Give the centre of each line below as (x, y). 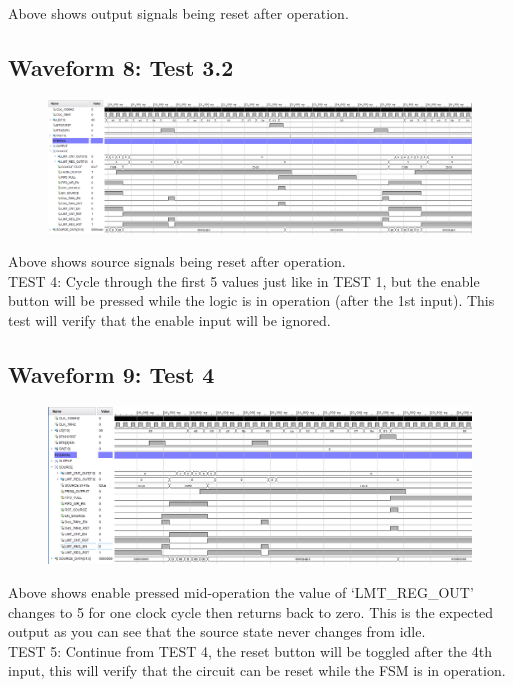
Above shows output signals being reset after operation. (178, 13)
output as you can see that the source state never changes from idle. (217, 631)
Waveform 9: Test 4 (111, 373)
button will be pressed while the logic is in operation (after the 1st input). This (251, 300)
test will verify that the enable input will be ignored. (169, 319)
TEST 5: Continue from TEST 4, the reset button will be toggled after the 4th (250, 650)
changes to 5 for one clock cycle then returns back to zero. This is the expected (250, 611)
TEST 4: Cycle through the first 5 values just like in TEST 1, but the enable (244, 280)
